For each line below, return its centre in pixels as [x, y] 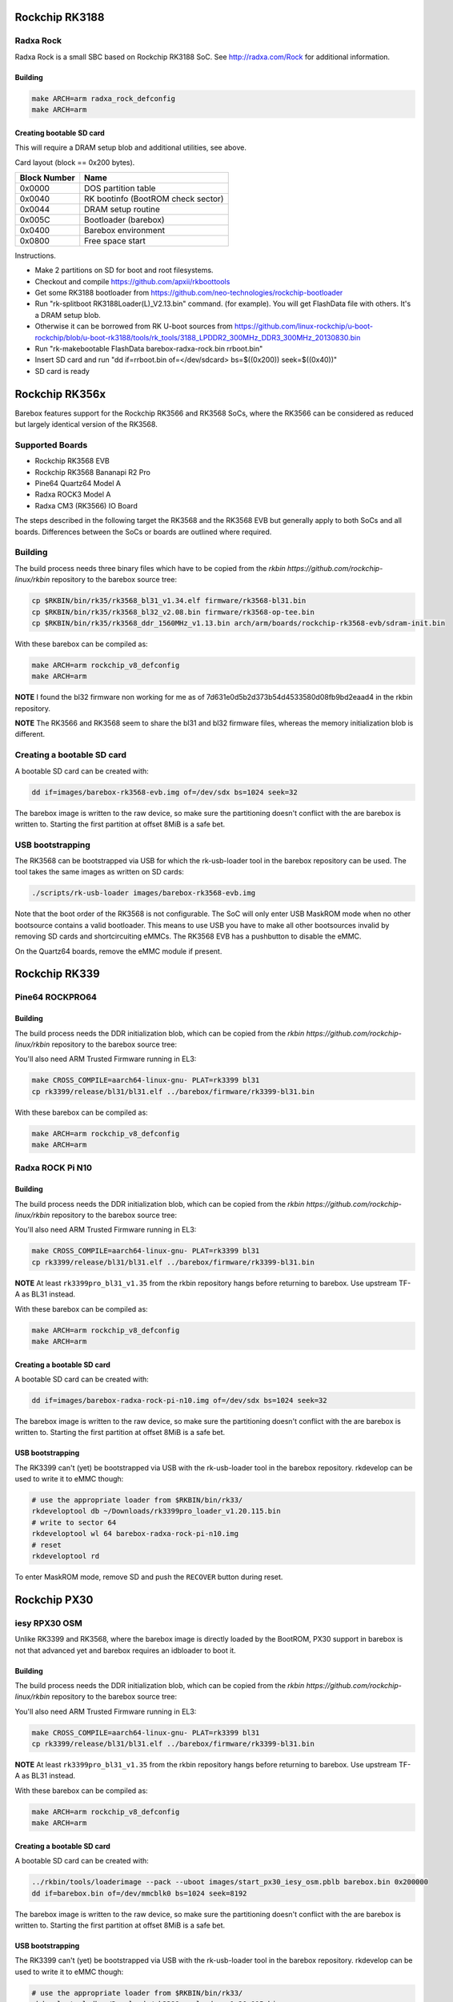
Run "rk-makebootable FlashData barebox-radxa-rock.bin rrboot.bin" [149, 349]
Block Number [47, 178]
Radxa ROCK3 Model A [73, 494]
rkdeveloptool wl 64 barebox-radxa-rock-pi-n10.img [135, 1534]
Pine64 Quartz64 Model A [78, 484]
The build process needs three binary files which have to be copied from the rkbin [150, 568]
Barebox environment [125, 230]
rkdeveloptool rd [66, 1556]
